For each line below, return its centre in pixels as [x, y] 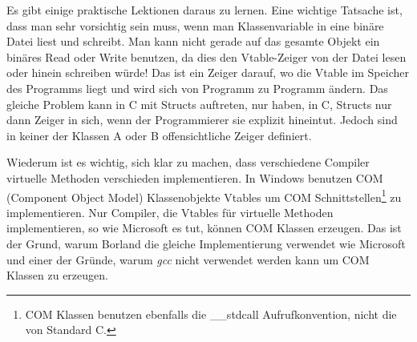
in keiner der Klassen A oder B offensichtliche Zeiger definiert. [159, 135]
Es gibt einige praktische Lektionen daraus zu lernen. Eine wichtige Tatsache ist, [204, 10]
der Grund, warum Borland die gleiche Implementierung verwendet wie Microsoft [206, 243]
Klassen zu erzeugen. [57, 275]
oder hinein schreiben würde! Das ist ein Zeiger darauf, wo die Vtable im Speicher [208, 72]
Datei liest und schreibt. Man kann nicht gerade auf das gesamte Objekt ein [193, 41]
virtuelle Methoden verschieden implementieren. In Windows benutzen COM [195, 177]
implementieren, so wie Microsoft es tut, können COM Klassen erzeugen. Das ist [204, 228]
